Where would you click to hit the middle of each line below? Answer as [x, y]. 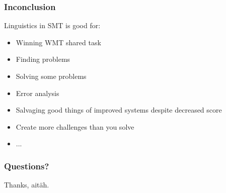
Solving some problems [51, 76]
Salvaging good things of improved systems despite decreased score [119, 110]
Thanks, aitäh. [27, 185]
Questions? [27, 166]
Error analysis [37, 93]
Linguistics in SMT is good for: [52, 25]
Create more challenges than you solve [75, 126]
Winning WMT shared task [58, 42]
